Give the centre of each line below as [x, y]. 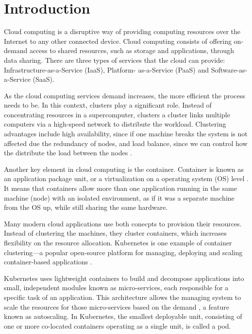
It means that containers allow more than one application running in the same [120, 188]
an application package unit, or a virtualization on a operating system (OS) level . [126, 178]
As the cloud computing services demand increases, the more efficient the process [125, 95]
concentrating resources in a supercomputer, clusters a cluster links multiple [117, 114]
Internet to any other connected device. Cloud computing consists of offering [118, 41]
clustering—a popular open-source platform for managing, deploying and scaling [123, 252]
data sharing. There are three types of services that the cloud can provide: [115, 60]
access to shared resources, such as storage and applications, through [132, 50]
